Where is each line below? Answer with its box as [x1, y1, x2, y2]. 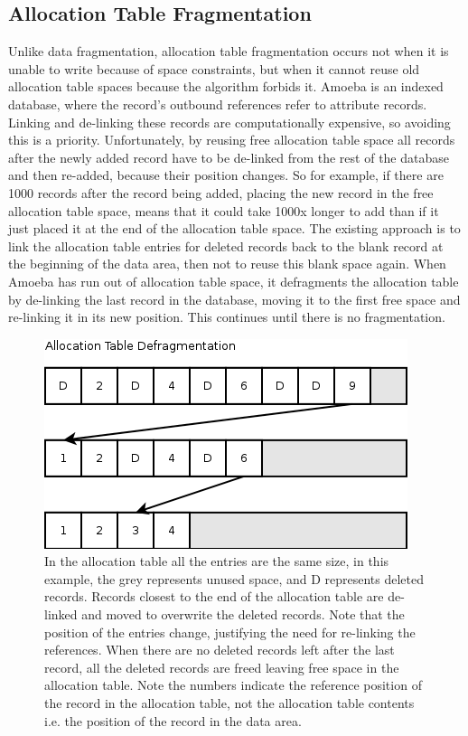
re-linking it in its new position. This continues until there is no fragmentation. [8, 307, 445, 326]
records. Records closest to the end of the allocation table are [44, 587, 384, 606]
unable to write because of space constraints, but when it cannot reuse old [8, 59, 420, 78]
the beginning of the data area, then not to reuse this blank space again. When [8, 254, 446, 273]
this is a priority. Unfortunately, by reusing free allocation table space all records [8, 130, 455, 149]
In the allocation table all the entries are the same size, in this [44, 552, 389, 571]
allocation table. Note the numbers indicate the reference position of [44, 675, 422, 694]
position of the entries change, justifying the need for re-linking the [44, 622, 416, 641]
